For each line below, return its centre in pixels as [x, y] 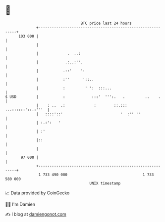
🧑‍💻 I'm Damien [20, 204]
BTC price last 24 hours [106, 23]
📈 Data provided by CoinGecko [37, 193]
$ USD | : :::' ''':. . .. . [83, 97]
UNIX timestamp [105, 183]
